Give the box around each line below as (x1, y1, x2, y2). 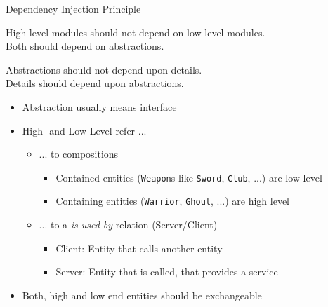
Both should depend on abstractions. (6, 39, 164, 53)
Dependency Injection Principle (6, 1, 141, 15)
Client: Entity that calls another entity (55, 240, 223, 255)
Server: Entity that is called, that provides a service (55, 264, 278, 279)
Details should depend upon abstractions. (6, 76, 184, 90)
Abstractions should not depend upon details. (6, 62, 202, 76)
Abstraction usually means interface (22, 99, 177, 114)
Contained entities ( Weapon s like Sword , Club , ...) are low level (55, 170, 322, 184)
